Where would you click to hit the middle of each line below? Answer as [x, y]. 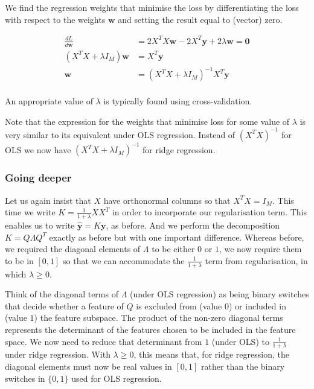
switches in [25, 378]
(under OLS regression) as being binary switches [219, 294]
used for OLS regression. [117, 378]
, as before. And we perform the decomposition [193, 225]
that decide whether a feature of [64, 305]
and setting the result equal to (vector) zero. [200, 19]
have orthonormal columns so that [167, 200]
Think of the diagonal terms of [62, 294]
